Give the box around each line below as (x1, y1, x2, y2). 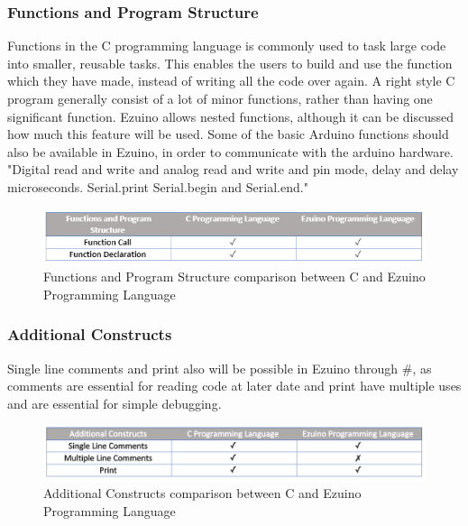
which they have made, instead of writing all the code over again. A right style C (7, 71, 455, 90)
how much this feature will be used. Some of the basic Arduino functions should (7, 125, 449, 143)
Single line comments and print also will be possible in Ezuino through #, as (7, 358, 432, 377)
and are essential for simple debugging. (7, 393, 222, 412)
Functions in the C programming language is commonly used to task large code (7, 36, 446, 55)
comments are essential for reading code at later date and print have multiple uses (7, 376, 462, 395)
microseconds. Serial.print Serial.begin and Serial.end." (7, 177, 308, 196)
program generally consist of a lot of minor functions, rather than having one (7, 89, 433, 107)
